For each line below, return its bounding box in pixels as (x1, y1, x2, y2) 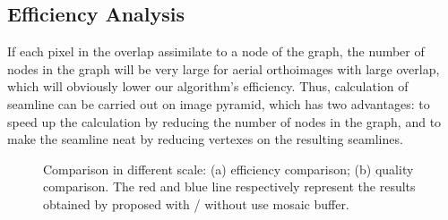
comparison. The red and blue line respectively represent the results (43, 177, 416, 196)
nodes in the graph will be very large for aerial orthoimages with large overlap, (7, 59, 440, 78)
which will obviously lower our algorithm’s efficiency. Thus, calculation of (7, 77, 409, 96)
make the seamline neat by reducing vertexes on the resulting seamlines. (7, 130, 403, 148)
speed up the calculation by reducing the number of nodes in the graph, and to (7, 112, 442, 131)
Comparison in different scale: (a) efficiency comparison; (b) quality (43, 159, 414, 178)
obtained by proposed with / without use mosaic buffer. (43, 194, 349, 213)
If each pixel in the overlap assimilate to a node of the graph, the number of (7, 42, 425, 61)
